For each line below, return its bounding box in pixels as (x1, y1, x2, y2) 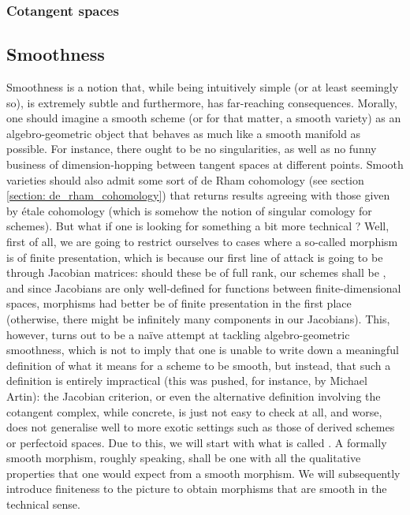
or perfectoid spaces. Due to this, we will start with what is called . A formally (6, 434, 387, 450)
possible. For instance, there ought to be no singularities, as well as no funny (6, 140, 377, 157)
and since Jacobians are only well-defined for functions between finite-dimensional (6, 279, 401, 296)
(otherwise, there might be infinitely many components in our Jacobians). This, (6, 310, 390, 327)
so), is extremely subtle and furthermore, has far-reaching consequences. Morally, (6, 94, 397, 110)
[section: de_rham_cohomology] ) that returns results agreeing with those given (6, 187, 390, 203)
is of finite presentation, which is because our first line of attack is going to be (6, 248, 383, 265)
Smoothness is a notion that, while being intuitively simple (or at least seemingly (6, 79, 399, 95)
